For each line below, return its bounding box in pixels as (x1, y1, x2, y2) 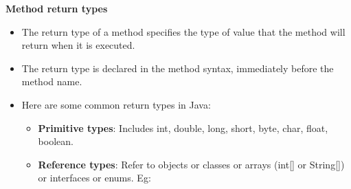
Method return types (5, 1, 108, 15)
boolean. (38, 134, 73, 148)
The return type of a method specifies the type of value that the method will (21, 24, 346, 38)
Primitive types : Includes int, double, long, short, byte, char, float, (38, 120, 328, 135)
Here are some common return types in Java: (21, 97, 211, 111)
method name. (21, 74, 82, 89)
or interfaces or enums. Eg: (38, 170, 151, 185)
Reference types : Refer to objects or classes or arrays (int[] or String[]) (38, 157, 345, 171)
